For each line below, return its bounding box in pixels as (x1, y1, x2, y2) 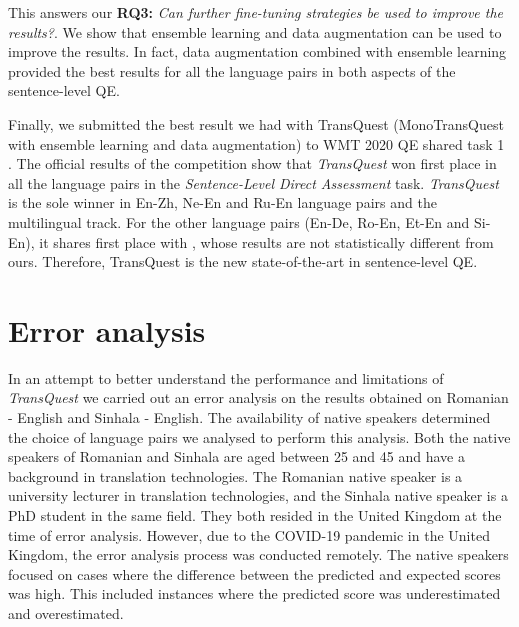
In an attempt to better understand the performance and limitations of (8, 367, 444, 388)
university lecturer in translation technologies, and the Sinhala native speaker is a (8, 485, 508, 506)
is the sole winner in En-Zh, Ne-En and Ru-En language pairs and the (8, 192, 437, 213)
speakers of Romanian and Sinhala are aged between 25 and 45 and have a (8, 446, 465, 467)
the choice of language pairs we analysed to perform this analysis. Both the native (8, 426, 511, 447)
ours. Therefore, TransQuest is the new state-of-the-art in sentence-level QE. (8, 251, 478, 272)
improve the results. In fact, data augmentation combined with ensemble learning (8, 41, 507, 62)
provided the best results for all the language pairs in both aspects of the (8, 60, 456, 81)
